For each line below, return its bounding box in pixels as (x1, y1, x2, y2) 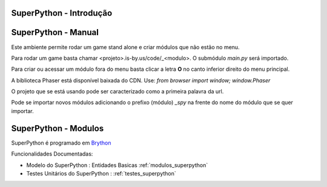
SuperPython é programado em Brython (11, 139, 111, 146)
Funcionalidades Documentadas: (11, 150, 93, 157)
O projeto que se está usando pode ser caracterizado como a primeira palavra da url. (11, 88, 224, 95)
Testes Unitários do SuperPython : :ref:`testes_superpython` (26, 169, 177, 177)
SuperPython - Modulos (11, 123, 104, 133)
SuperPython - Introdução (11, 8, 113, 18)
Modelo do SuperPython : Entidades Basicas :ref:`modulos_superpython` (26, 161, 208, 169)
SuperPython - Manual (11, 27, 99, 38)
